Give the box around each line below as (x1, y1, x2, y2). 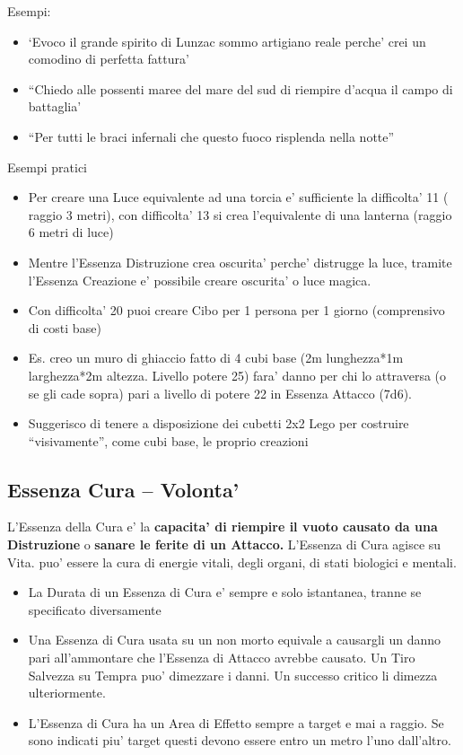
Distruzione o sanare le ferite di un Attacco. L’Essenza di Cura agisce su (7, 535, 441, 554)
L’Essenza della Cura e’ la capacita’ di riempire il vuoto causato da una (7, 517, 438, 536)
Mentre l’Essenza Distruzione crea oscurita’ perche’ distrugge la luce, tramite (28, 252, 452, 271)
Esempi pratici (7, 157, 87, 176)
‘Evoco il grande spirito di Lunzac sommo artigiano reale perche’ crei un (28, 31, 426, 50)
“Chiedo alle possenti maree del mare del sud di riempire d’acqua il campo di (28, 79, 453, 98)
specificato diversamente (28, 600, 162, 619)
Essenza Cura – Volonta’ (7, 475, 240, 503)
